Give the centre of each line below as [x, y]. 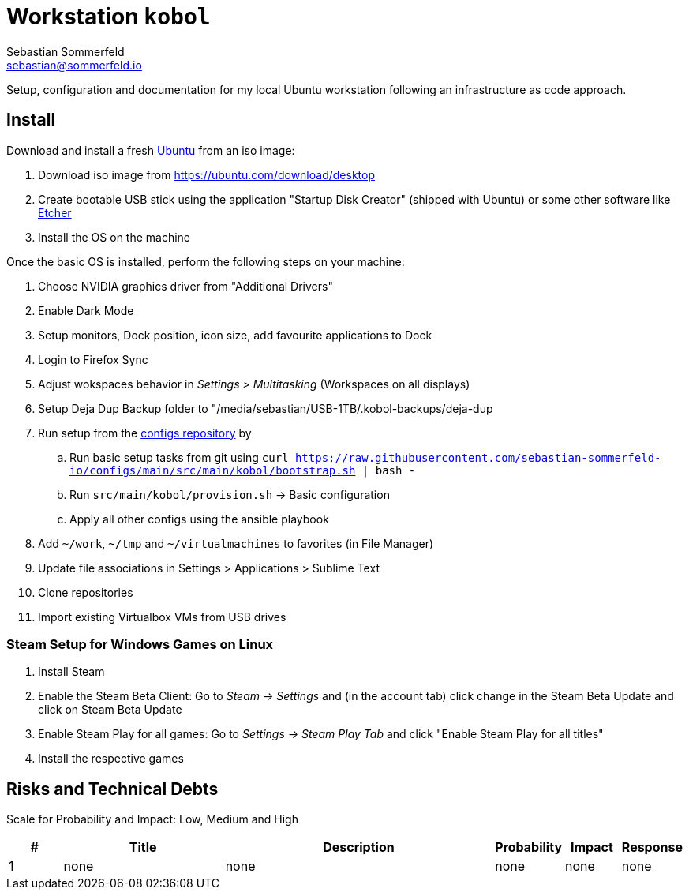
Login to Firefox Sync [93, 359]
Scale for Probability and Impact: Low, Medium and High [152, 819]
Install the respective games [111, 759]
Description [359, 847]
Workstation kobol [109, 17]
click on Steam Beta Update [110, 710]
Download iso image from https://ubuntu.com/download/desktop [206, 174]
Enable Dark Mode [86, 310]
